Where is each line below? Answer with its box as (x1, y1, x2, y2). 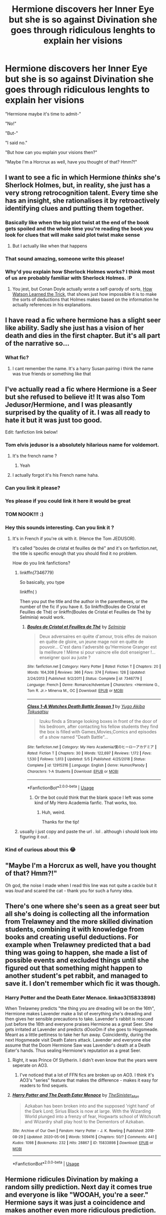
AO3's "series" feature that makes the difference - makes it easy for (19, 1077, 158, 1083)
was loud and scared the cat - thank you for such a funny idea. (5, 887, 133, 893)
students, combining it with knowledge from (5, 925, 144, 934)
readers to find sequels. (19, 1083, 68, 1089)
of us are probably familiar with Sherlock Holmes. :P (5, 275, 132, 281)
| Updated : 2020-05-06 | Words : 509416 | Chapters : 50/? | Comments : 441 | (24, 1134, 157, 1139)
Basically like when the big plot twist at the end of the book (5, 219, 150, 226)
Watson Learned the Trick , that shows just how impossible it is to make (12, 291, 157, 297)
